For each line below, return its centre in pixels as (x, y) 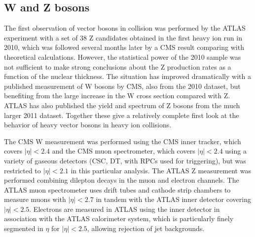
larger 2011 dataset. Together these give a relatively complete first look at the (122, 115)
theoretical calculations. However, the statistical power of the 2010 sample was (123, 57)
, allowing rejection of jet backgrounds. (146, 228)
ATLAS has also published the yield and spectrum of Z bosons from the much (122, 105)
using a (236, 151)
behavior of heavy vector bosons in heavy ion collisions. (88, 125)
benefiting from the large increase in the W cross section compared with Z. (117, 96)
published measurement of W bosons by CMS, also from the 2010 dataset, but (122, 86)
